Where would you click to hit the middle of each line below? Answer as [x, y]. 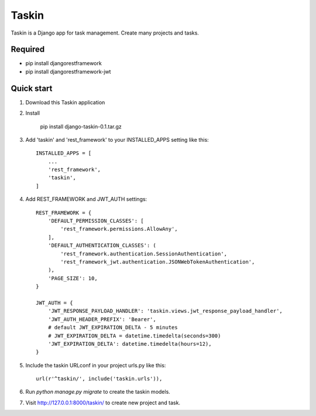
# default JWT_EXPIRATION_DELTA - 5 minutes [113, 328]
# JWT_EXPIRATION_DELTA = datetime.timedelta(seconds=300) [134, 336]
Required [28, 50]
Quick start [32, 88]
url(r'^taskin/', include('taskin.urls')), [99, 379]
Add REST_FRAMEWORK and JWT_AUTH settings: [86, 199]
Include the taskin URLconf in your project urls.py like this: [96, 365]
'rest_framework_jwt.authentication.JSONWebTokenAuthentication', [158, 262]
